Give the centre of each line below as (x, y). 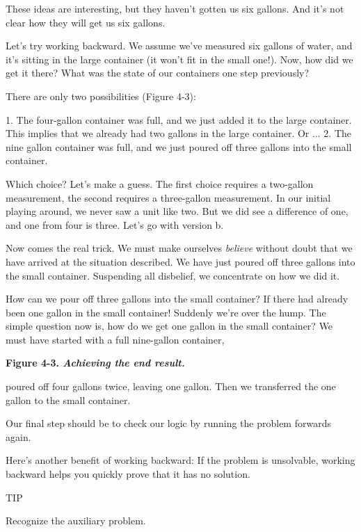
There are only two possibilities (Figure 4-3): (101, 96)
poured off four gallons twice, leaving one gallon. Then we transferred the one (171, 386)
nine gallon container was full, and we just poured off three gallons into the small (179, 146)
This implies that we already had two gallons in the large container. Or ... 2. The (178, 133)
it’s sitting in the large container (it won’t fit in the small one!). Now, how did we (179, 59)
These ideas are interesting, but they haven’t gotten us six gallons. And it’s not (175, 8)
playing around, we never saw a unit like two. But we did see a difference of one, (177, 211)
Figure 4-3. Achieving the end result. (95, 363)
